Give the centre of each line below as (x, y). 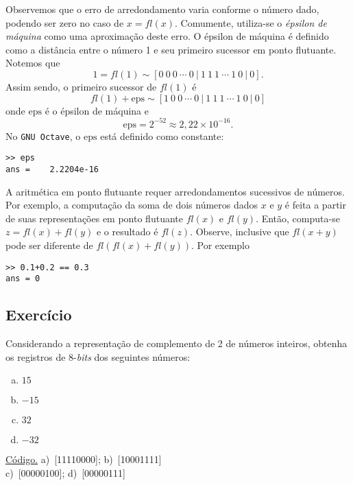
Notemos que (33, 63)
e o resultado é (127, 232)
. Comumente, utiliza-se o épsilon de (251, 22)
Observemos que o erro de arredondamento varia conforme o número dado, (162, 9)
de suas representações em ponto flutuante (94, 218)
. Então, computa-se (298, 218)
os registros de (36, 356)
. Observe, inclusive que (240, 232)
